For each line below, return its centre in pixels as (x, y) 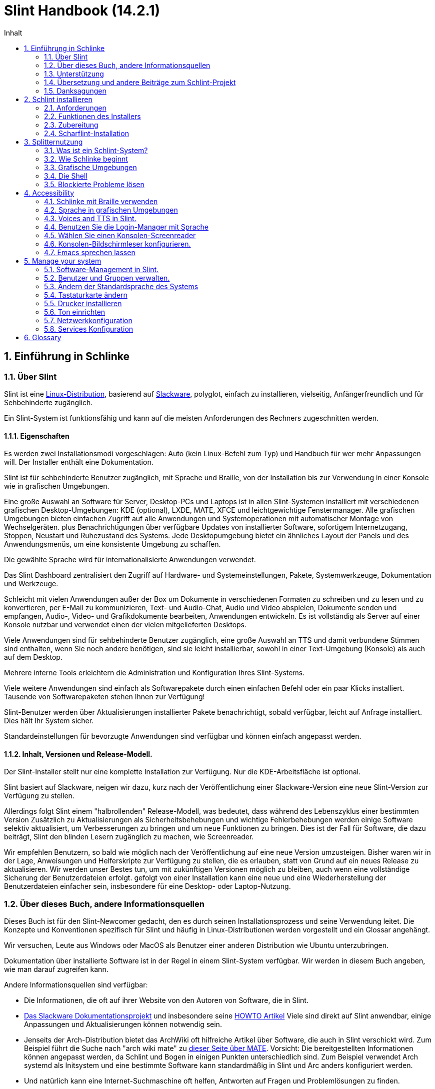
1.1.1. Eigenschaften (37, 436)
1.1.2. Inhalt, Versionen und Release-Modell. (78, 754)
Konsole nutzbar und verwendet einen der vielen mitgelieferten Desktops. (125, 625)
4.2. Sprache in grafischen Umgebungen (111, 210)
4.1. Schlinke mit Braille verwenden (101, 201)
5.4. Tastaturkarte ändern (86, 295)
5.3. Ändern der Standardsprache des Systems (121, 286)
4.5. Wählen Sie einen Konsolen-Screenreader (120, 235)
